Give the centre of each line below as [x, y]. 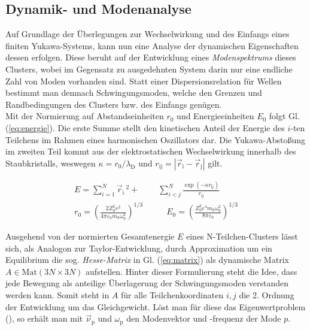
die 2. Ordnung [267, 295]
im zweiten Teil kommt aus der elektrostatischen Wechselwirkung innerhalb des [151, 151]
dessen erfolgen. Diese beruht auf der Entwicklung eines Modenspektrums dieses [151, 57]
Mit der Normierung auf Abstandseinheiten [85, 116]
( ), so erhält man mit [44, 318]
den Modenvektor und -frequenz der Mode [204, 318]
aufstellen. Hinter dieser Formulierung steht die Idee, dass [192, 271]
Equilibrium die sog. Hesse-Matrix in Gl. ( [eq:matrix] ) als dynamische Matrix [147, 260]
